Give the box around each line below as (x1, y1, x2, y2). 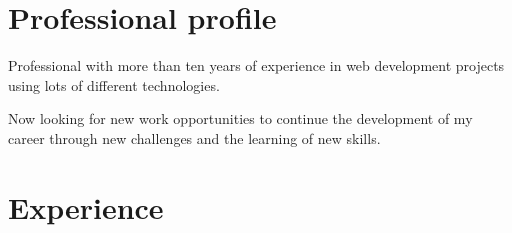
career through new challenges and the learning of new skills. (8, 127, 381, 148)
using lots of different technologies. (8, 74, 220, 95)
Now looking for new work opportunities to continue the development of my (8, 108, 473, 129)
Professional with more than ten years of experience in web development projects (8, 55, 505, 76)
